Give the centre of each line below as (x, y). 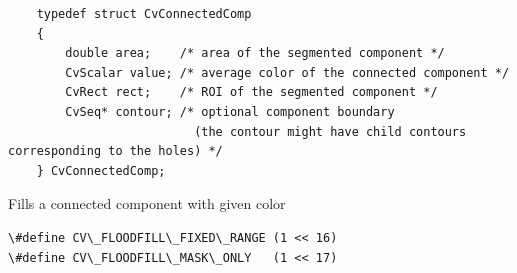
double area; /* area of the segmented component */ (255, 53)
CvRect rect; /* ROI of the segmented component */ (251, 92)
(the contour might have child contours (330, 131)
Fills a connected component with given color (147, 203)
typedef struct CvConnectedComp (144, 14)
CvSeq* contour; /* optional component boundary (230, 111)
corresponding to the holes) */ (115, 151)
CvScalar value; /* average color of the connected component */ (287, 72)
